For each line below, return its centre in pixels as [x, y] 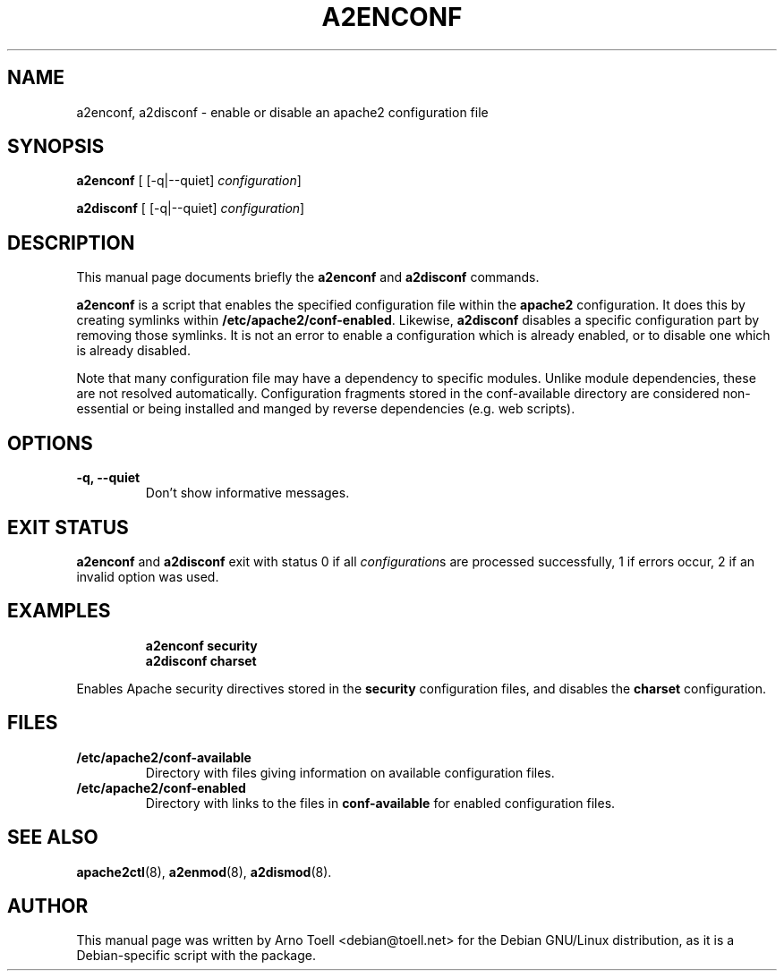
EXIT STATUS [68, 527]
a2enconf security [201, 645]
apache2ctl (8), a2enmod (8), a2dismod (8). [204, 872]
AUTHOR [48, 906]
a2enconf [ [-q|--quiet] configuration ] [189, 181]
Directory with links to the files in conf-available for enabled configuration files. [380, 803]
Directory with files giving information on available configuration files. [350, 772]
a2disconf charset [201, 660]
